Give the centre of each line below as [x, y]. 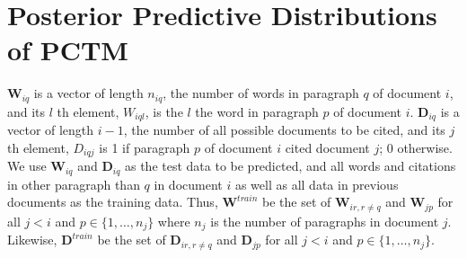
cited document [327, 147]
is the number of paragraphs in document [325, 221]
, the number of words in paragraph [261, 93]
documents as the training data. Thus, [113, 202]
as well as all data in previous [317, 184]
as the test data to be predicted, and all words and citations [290, 166]
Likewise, [32, 240]
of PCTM [68, 50]
